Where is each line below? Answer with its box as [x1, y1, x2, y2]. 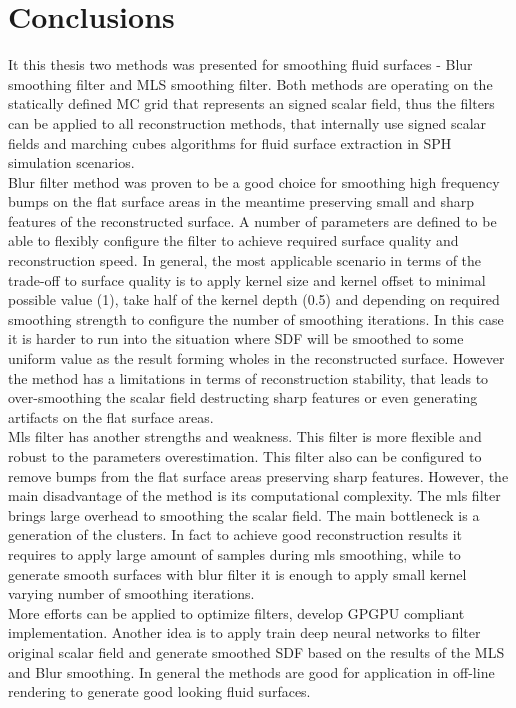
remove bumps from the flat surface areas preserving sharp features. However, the [8, 465, 509, 486]
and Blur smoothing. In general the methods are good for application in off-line [8, 661, 495, 682]
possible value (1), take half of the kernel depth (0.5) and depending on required [8, 289, 500, 310]
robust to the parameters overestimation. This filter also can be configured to [8, 446, 482, 466]
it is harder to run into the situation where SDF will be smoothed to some [8, 328, 464, 349]
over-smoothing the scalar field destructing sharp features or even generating [8, 387, 478, 408]
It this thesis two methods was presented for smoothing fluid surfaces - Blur [8, 54, 473, 75]
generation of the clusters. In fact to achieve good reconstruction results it [8, 524, 463, 545]
